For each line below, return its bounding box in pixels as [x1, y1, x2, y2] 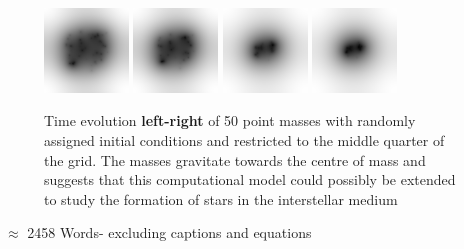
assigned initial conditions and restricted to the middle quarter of [44, 129, 445, 150]
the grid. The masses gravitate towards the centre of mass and [44, 149, 426, 170]
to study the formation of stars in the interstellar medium [44, 188, 398, 209]
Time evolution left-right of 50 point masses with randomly [44, 110, 416, 131]
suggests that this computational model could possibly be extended [44, 169, 456, 190]
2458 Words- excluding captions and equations [27, 222, 312, 243]
